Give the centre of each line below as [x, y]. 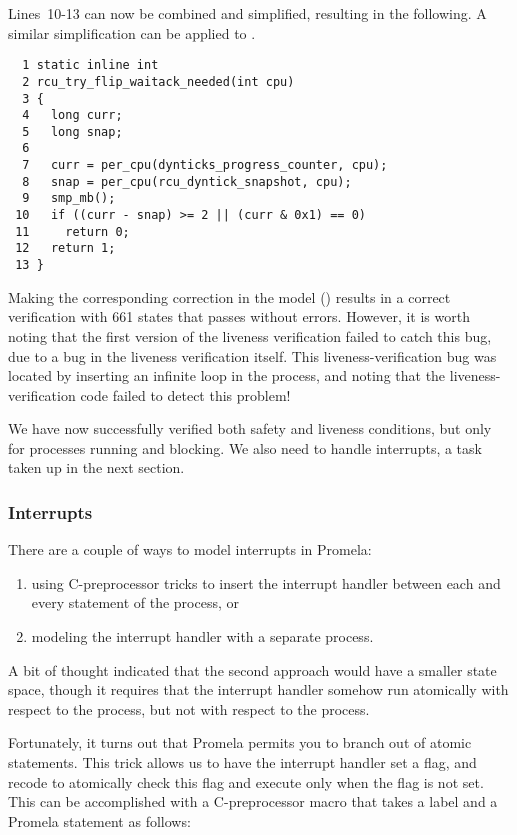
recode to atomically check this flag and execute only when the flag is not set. [246, 781]
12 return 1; [65, 248]
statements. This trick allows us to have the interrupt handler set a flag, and [242, 762]
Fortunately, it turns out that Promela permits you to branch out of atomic [240, 742]
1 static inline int [90, 65]
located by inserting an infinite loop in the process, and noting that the [227, 375]
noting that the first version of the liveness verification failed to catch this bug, [250, 335]
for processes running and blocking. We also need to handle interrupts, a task [245, 447]
